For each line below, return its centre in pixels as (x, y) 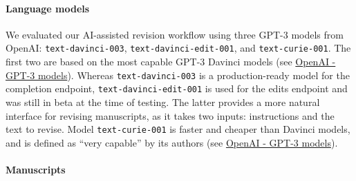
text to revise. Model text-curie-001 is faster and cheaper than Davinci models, (178, 129)
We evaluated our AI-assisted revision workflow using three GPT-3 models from (175, 34)
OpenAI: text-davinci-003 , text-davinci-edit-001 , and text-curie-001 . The (178, 48)
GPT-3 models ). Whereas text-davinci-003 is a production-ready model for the (178, 75)
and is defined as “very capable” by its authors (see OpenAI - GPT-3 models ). (172, 142)
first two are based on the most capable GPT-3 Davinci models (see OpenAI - (171, 62)
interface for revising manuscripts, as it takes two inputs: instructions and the (170, 115)
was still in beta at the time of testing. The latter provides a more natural (163, 102)
